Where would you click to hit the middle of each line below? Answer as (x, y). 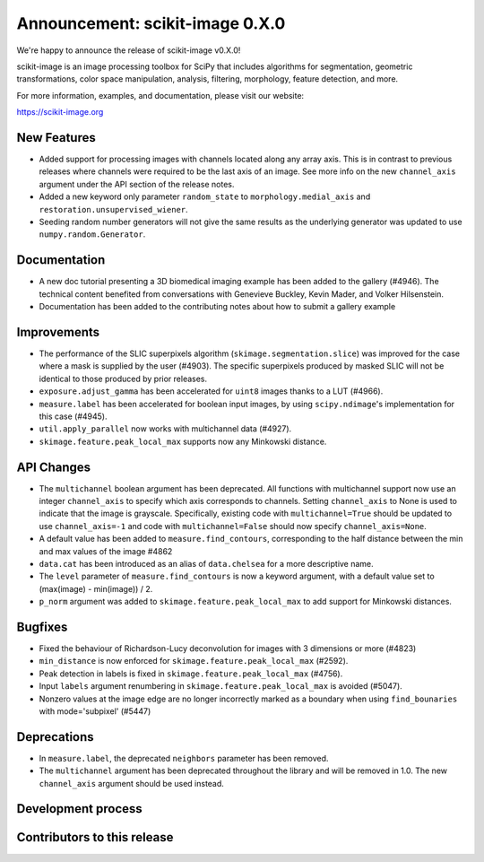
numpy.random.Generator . (92, 234)
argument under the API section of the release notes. (137, 184)
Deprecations (55, 737)
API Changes (54, 467)
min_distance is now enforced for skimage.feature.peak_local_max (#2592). (194, 661)
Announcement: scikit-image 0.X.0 (151, 23)
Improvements (58, 332)
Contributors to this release (95, 837)
